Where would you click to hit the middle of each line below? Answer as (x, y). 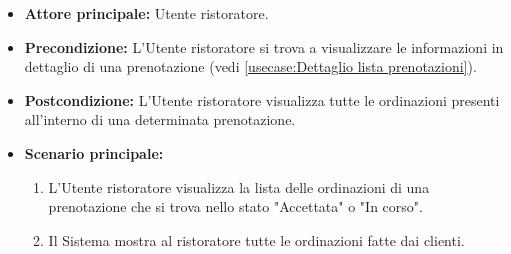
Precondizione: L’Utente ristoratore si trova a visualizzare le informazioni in (264, 46)
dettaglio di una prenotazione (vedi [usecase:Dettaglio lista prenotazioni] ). (250, 66)
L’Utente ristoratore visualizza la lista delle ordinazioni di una (239, 186)
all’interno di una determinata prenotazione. (160, 119)
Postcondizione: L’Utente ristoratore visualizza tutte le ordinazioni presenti (262, 99)
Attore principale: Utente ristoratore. (146, 13)
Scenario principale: (94, 152)
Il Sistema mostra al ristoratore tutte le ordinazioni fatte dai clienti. (256, 239)
